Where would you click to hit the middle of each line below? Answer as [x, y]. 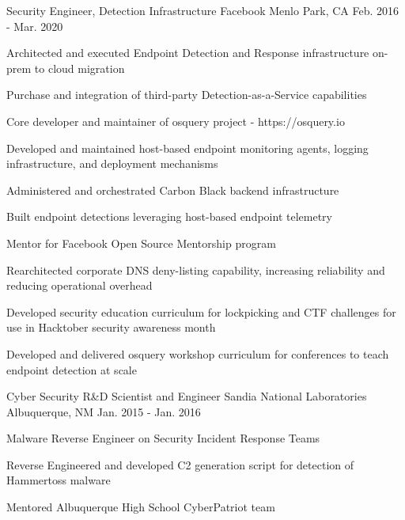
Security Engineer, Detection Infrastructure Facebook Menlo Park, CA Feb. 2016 [203, 10]
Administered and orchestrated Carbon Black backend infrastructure [173, 190]
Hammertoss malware [59, 480]
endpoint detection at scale [72, 369]
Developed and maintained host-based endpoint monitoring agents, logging [187, 148]
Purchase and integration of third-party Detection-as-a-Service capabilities [187, 95]
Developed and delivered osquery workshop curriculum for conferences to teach [198, 353]
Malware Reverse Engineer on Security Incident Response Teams [163, 438]
